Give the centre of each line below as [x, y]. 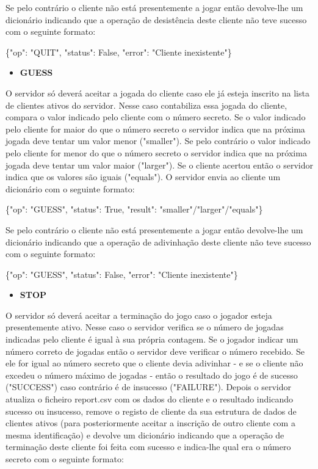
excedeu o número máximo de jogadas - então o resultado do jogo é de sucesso [152, 375]
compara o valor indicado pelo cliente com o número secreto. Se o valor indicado [156, 117]
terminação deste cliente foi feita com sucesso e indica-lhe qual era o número [148, 447]
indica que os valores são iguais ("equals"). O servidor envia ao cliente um [143, 177]
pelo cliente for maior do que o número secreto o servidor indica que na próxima [155, 129]
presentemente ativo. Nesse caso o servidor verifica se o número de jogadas [145, 327]
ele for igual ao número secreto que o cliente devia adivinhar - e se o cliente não [154, 363]
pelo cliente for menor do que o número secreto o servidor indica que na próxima [156, 152]
